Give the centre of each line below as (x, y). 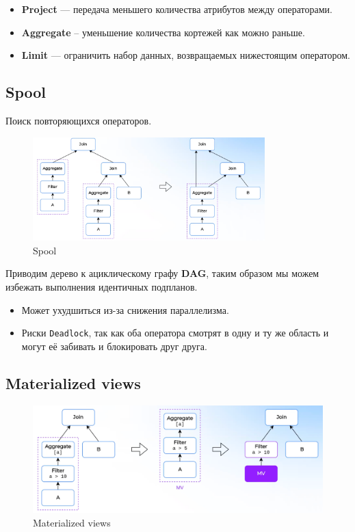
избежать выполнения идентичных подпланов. (102, 287)
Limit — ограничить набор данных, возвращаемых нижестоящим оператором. (186, 55)
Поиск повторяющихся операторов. (79, 120)
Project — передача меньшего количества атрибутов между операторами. (177, 9)
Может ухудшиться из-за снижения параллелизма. (125, 309)
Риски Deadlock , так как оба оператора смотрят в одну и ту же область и (175, 333)
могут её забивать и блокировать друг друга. (114, 346)
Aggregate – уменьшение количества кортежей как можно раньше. (163, 32)
